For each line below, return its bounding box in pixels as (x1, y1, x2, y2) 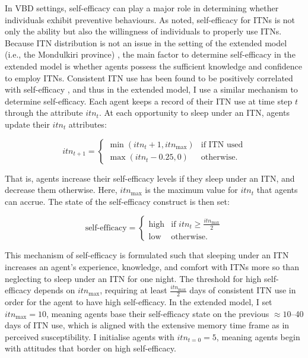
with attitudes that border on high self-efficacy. (5, 342, 176, 354)
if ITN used (201, 141, 243, 150)
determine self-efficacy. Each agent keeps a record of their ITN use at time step (5, 94, 293, 107)
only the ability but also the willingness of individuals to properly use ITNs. (5, 25, 282, 37)
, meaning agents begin (216, 330, 300, 343)
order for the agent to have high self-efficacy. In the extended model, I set (5, 295, 272, 308)
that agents (256, 183, 298, 196)
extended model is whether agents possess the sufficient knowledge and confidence (5, 59, 303, 72)
